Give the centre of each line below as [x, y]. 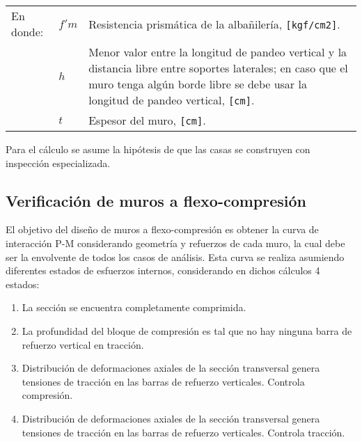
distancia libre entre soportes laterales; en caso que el [218, 68]
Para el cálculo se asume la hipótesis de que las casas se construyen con [158, 149]
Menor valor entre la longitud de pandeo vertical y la [218, 52]
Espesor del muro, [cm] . [147, 120]
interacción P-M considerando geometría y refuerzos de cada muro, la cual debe [175, 243]
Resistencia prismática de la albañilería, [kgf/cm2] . [214, 24]
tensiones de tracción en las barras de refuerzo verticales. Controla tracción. [183, 432]
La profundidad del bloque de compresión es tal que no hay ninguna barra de [187, 330]
